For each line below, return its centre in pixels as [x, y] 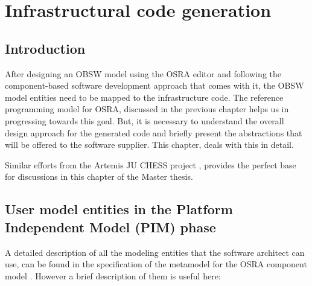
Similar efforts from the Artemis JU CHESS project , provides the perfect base [151, 164]
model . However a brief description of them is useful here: [113, 275]
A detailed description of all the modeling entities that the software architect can [155, 252]
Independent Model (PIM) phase [110, 227]
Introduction [45, 48]
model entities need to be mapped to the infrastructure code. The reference [144, 97]
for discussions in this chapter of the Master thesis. [99, 176]
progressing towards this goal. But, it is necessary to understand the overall [145, 120]
